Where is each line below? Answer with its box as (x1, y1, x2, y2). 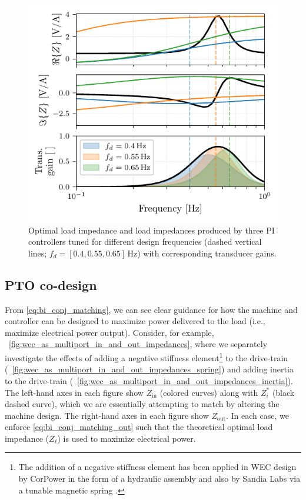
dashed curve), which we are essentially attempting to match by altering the (5, 398, 280, 410)
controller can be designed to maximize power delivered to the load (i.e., (5, 315, 265, 327)
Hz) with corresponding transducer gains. (127, 246, 277, 259)
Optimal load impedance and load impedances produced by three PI (28, 224, 275, 236)
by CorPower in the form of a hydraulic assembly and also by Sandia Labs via (18, 472, 301, 485)
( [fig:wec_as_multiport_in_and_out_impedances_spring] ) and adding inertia (5, 363, 294, 375)
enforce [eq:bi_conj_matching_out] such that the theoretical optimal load (5, 421, 273, 433)
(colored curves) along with (159, 386, 258, 398)
